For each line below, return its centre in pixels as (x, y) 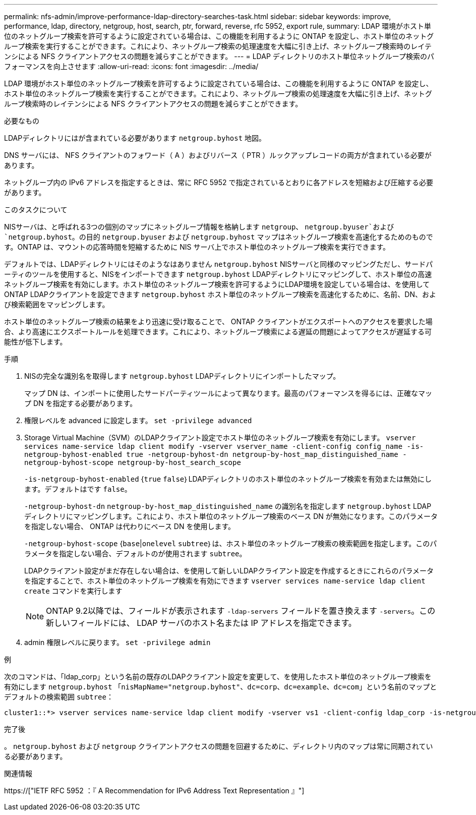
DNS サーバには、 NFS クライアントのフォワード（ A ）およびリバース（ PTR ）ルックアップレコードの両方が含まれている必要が (218, 155)
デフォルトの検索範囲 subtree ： (59, 697)
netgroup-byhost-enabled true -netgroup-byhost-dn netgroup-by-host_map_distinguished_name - (216, 454)
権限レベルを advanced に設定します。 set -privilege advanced (138, 420)
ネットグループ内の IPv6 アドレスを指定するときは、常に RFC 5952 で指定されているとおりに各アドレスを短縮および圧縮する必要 (219, 182)
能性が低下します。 (36, 342)
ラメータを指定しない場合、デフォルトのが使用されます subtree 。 (135, 554)
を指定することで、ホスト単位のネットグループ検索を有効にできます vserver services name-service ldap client (225, 581)
